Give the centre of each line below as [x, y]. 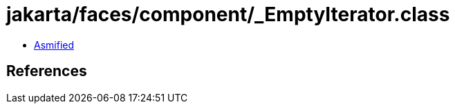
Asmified [54, 45]
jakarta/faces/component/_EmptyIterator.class [228, 14]
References [47, 71]
